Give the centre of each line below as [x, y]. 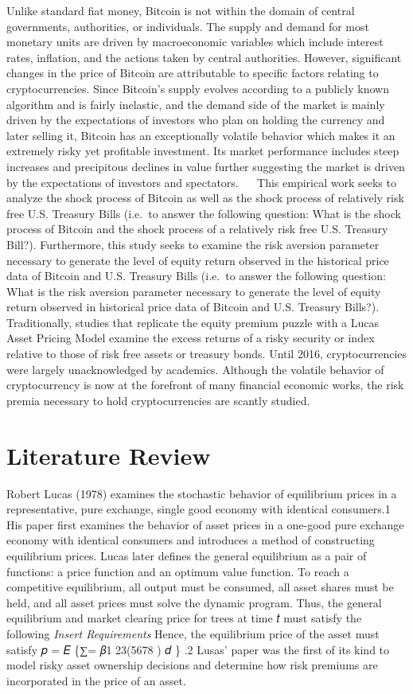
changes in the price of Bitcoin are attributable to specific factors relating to [193, 73]
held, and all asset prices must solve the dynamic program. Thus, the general [194, 602]
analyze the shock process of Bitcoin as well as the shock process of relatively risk [205, 198]
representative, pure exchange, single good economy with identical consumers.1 [199, 509]
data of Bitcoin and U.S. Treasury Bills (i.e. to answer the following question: [196, 276]
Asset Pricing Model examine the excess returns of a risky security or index [191, 338]
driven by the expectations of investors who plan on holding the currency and [196, 120]
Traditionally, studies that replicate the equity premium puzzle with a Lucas [193, 322]
